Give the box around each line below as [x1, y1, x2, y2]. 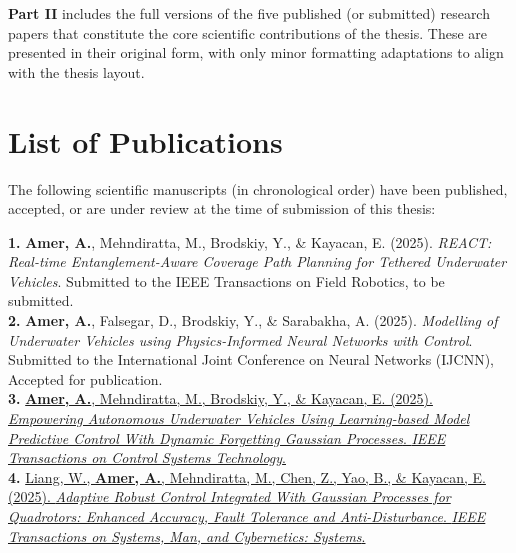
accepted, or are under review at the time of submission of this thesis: [8, 198, 436, 219]
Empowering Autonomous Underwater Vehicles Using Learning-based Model [8, 408, 470, 429]
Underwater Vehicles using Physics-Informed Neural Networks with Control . [8, 329, 473, 350]
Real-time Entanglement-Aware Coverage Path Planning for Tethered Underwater [8, 251, 507, 272]
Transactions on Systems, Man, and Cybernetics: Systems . [8, 525, 366, 546]
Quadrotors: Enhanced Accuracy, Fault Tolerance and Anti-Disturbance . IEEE [8, 506, 486, 526]
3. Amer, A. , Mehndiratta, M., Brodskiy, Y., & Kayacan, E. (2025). [8, 388, 433, 409]
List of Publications [8, 120, 283, 161]
